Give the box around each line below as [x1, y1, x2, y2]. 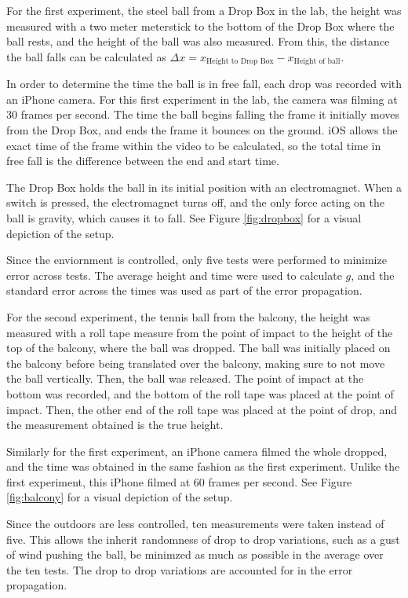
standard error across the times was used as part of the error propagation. [6, 282, 362, 299]
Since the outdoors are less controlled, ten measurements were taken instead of [6, 515, 384, 532]
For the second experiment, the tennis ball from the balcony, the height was [6, 308, 370, 325]
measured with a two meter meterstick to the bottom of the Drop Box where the [6, 17, 395, 34]
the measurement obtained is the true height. [6, 416, 224, 433]
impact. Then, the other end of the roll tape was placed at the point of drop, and [6, 401, 397, 417]
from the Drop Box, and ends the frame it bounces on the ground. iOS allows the [6, 122, 398, 138]
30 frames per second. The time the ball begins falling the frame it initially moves [6, 106, 399, 123]
